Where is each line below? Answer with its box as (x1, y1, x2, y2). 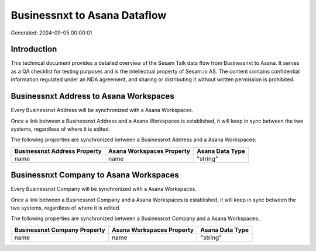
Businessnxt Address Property (14, 147, 102, 155)
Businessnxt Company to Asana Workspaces (11, 170, 179, 180)
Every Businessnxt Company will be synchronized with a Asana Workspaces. (11, 186, 197, 193)
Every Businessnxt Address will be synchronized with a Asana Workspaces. (11, 107, 194, 114)
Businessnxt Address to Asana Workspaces (11, 91, 175, 102)
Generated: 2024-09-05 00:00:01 (11, 29, 92, 36)
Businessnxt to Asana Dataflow (11, 9, 167, 22)
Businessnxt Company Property (14, 225, 105, 233)
